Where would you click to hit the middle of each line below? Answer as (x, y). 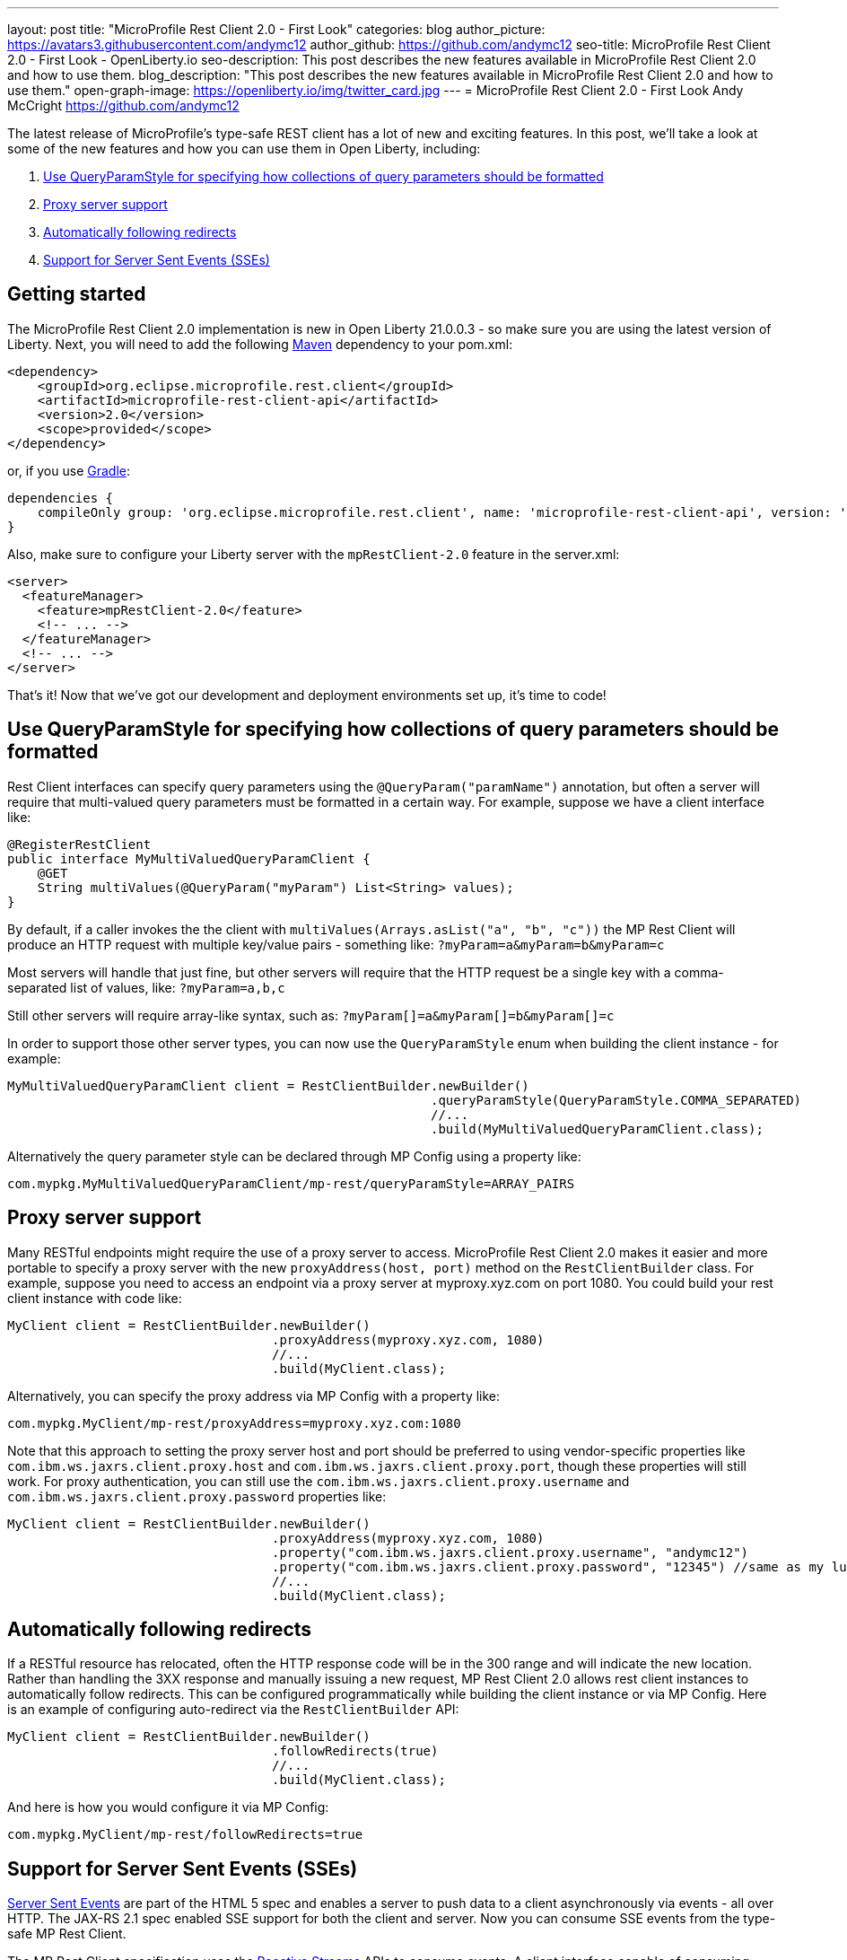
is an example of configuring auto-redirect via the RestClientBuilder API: (233, 1710)
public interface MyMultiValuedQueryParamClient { (189, 858)
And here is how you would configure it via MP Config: (168, 1807)
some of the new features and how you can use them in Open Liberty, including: (244, 149)
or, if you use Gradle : (69, 470)
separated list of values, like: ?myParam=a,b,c (146, 987)
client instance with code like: (95, 1298)
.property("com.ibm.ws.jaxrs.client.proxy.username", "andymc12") (511, 1552)
